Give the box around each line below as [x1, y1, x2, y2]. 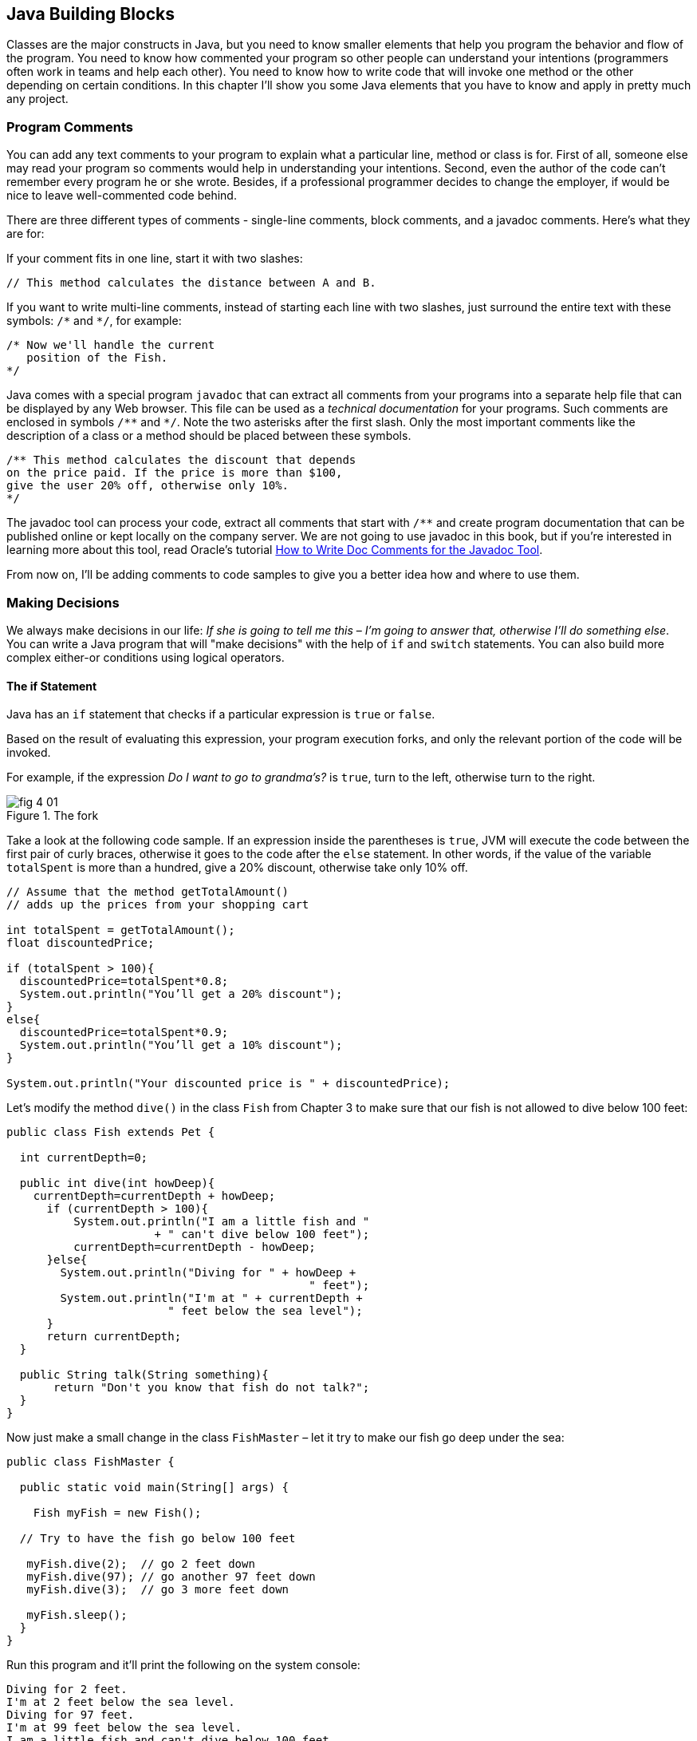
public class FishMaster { [6, 1455, 175, 1469]
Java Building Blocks [6, 4, 175, 24]
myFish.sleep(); [26, 1608, 128, 1622]
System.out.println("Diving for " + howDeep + [60, 1266, 356, 1280]
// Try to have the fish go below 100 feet [19, 1532, 296, 1545]
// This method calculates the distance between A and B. [6, 276, 376, 290]
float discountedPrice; [6, 936, 155, 950]
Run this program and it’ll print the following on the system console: [6, 1658, 360, 1672]
